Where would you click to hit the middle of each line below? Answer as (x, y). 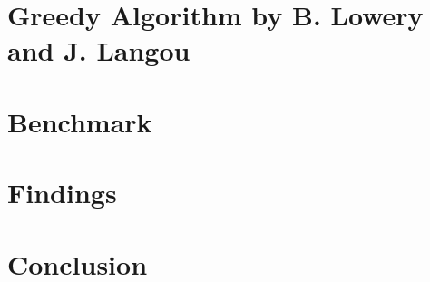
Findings (62, 193)
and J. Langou (99, 50)
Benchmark (80, 121)
